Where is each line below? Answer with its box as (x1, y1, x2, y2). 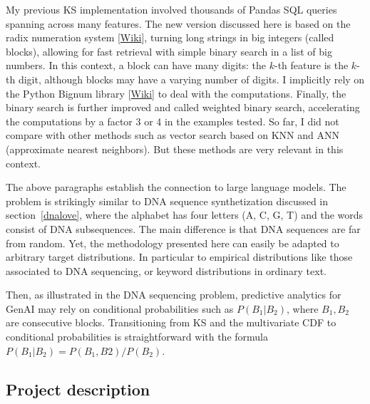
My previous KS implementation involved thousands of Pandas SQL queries (6, 2, 337, 16)
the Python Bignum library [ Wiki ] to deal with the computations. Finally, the (6, 86, 346, 100)
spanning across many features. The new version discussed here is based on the (6, 16, 351, 31)
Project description (6, 378, 150, 400)
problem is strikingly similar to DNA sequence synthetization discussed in (6, 193, 329, 208)
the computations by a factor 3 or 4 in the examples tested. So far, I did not (6, 113, 339, 128)
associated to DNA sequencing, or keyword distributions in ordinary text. (6, 263, 327, 278)
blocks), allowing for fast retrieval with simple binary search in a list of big (6, 43, 332, 58)
